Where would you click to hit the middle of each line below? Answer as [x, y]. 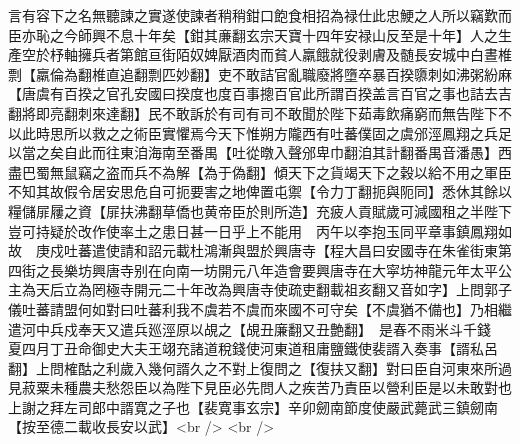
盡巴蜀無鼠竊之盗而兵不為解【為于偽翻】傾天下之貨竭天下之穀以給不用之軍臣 [260, 171]
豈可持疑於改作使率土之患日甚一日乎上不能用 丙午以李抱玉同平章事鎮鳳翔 [253, 230]
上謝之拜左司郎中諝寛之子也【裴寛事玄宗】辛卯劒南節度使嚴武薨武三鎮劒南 [253, 406]
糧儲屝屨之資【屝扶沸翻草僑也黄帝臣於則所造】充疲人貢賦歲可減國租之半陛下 [260, 210]
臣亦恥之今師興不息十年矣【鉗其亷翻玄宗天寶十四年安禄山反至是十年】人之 [253, 34]
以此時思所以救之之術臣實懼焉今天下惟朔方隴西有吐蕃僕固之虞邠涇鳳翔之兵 [253, 132]
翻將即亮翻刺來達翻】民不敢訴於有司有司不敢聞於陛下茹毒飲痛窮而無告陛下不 [260, 112]
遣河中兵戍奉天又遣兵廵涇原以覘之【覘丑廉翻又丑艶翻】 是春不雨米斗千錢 [249, 328]
